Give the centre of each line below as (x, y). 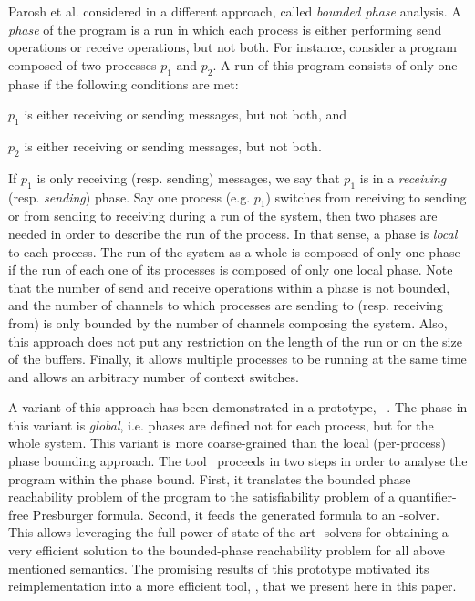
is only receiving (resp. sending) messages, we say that (188, 177)
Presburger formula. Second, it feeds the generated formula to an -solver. (236, 514)
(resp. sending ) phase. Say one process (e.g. (129, 197)
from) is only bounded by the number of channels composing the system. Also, (228, 322)
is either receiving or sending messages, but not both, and (186, 114)
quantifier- (428, 497)
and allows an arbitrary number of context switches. (154, 376)
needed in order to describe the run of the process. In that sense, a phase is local (233, 233)
